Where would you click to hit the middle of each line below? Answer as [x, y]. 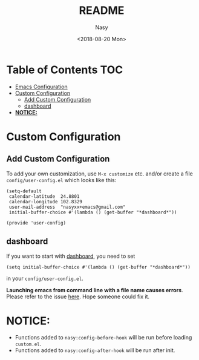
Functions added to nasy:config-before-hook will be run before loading [103, 338]
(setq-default [24, 191]
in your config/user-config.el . [45, 278]
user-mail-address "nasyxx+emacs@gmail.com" [67, 207]
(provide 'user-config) [36, 223]
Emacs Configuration [41, 87]
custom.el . [28, 344]
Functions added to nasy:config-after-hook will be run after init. [95, 350]
